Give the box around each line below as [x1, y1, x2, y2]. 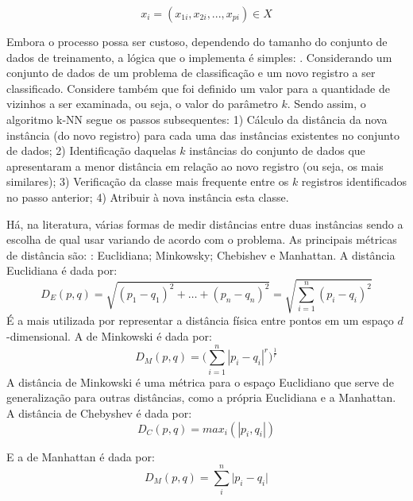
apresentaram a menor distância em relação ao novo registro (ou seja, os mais [6, 157, 384, 174]
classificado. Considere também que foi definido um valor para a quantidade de [6, 79, 390, 96]
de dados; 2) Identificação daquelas [6, 142, 176, 159]
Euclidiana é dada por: [6, 262, 118, 279]
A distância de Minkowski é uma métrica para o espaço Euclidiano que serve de [6, 373, 394, 390]
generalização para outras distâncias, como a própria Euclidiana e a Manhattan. [6, 389, 396, 406]
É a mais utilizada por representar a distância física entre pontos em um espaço [6, 312, 394, 329]
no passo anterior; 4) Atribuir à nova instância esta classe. [6, 188, 289, 205]
